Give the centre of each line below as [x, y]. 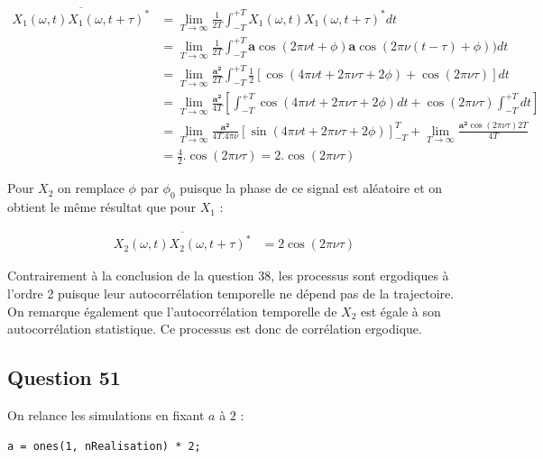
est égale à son [400, 311]
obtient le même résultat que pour [101, 207]
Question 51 [64, 377]
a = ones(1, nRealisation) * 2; [104, 446]
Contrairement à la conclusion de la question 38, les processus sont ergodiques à [228, 275]
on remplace [91, 188]
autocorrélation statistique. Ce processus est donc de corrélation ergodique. [215, 329]
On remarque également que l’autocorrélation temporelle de [172, 311]
